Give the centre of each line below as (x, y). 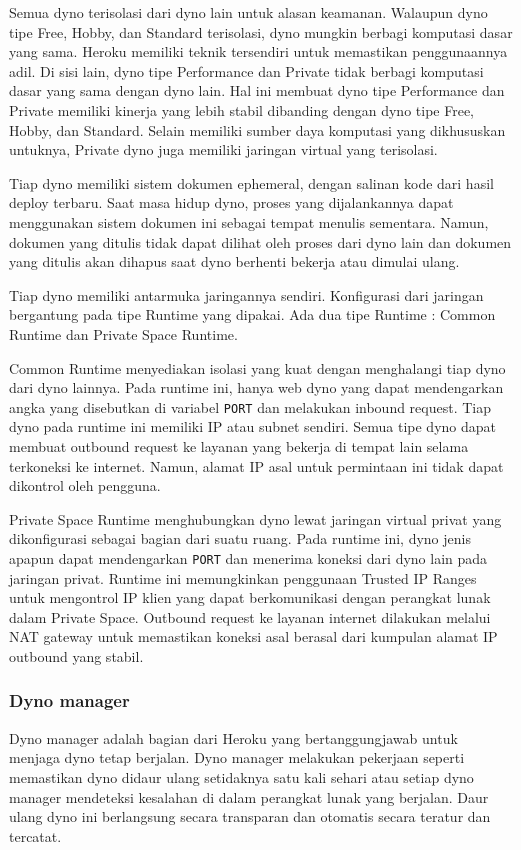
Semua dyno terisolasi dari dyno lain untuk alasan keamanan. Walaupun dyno (248, 12)
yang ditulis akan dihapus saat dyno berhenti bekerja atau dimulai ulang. (234, 261)
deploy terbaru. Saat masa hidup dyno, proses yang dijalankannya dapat (231, 202)
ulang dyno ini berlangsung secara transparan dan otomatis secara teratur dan (250, 816)
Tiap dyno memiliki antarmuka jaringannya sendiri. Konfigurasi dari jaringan (246, 294)
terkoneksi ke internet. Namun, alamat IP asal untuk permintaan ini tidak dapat (256, 465)
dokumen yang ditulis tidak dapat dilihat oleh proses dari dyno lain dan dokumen (260, 241)
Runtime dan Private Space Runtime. (123, 333)
